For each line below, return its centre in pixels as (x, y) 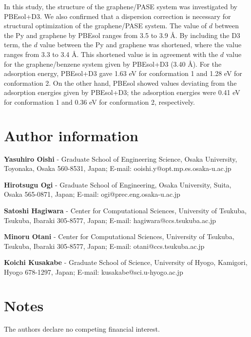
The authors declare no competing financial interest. (82, 328)
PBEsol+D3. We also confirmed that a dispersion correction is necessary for (117, 16)
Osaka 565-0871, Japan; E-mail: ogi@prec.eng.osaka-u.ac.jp (92, 194)
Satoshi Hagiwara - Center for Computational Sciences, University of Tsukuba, (125, 211)
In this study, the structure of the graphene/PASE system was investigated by (121, 6)
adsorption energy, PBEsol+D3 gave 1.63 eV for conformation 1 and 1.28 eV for (123, 73)
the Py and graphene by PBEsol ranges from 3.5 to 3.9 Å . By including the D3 (122, 35)
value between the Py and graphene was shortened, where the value (141, 45)
